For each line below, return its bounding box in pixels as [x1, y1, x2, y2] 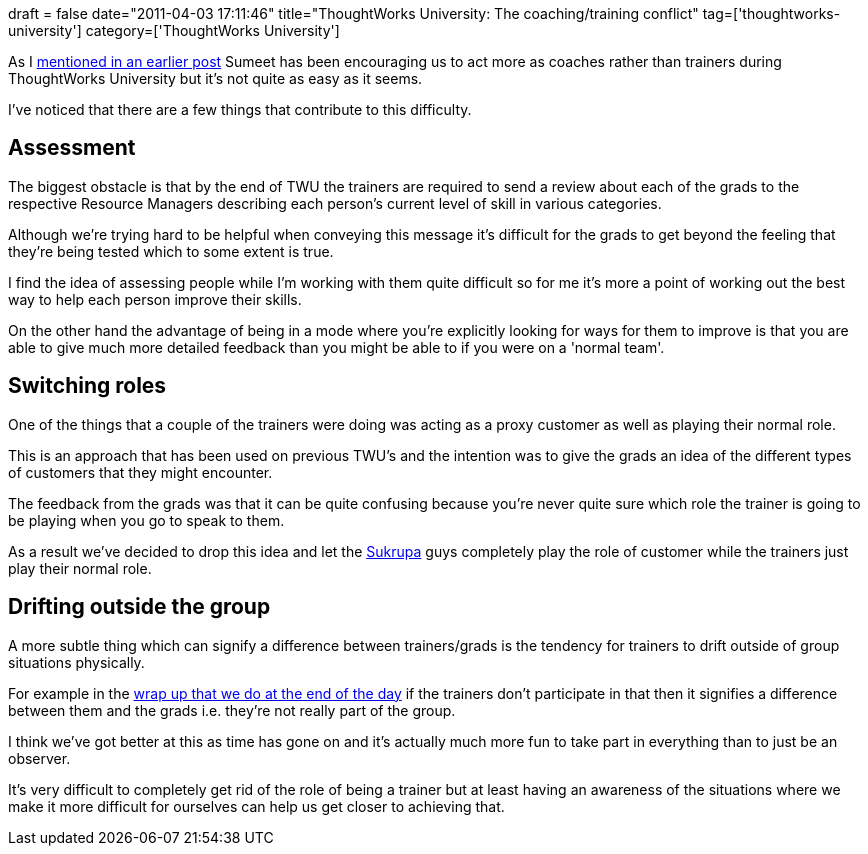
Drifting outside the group [8, 594, 271, 620]
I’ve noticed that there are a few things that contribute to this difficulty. [8, 101, 472, 118]
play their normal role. [8, 559, 152, 577]
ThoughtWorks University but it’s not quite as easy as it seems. [8, 70, 423, 87]
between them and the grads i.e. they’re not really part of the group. [8, 701, 456, 719]
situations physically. [8, 653, 145, 671]
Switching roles [8, 373, 167, 399]
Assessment [8, 135, 136, 161]
